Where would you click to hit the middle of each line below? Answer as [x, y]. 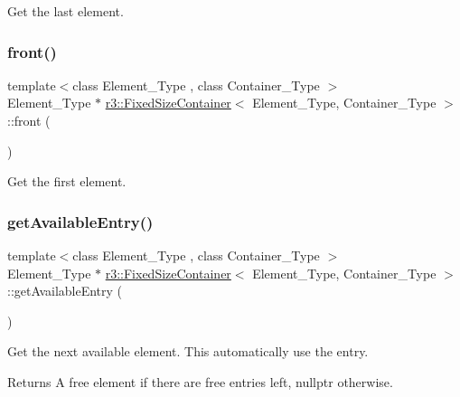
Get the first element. [67, 181]
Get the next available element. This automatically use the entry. [188, 351]
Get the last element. [66, 11]
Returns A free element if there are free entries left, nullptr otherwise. [200, 381]
